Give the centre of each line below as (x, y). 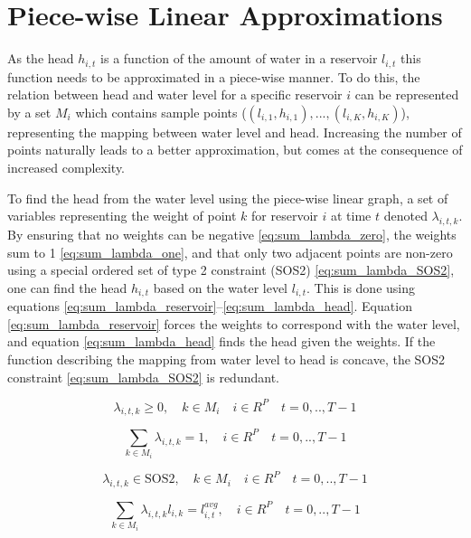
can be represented (407, 94)
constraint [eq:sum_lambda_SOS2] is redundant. (143, 377)
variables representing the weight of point (122, 216)
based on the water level (221, 287)
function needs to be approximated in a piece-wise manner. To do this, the (214, 76)
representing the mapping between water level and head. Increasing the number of (235, 132)
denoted (405, 216)
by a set (29, 112)
